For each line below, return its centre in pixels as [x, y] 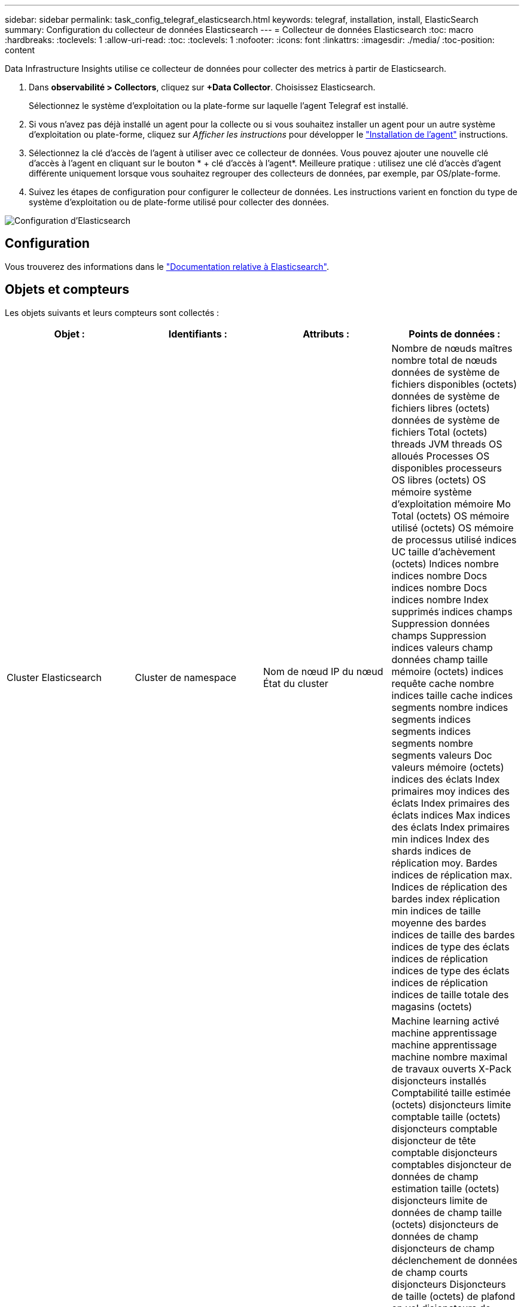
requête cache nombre [443, 683]
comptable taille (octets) [446, 1116]
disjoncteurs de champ [443, 1248]
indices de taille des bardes [453, 934]
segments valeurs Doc [442, 755]
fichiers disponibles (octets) [454, 384]
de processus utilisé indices [454, 539]
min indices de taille [436, 911]
